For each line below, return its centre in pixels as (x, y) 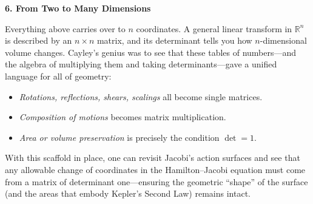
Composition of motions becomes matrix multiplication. (123, 117)
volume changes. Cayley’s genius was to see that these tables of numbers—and (151, 52)
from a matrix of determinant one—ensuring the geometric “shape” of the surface (156, 181)
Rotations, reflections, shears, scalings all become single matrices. (141, 96)
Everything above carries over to (65, 28)
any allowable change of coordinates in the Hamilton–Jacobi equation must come (155, 169)
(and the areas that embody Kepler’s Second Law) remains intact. (128, 193)
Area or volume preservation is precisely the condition (119, 137)
